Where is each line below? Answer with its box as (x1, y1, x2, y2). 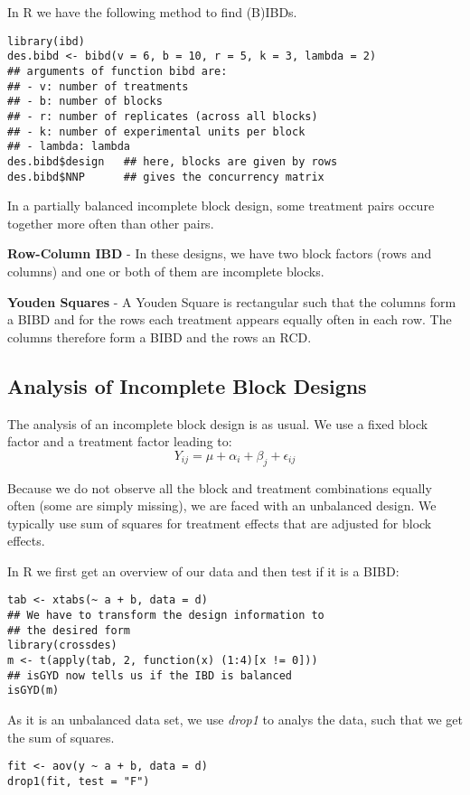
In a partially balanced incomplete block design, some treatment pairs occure (7, 196, 435, 215)
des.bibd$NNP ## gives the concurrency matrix (7, 170, 324, 183)
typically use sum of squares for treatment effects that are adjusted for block (7, 513, 432, 532)
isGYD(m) (7, 684, 60, 697)
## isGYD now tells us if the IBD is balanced (7, 669, 292, 682)
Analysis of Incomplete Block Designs (7, 371, 367, 399)
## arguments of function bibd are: (7, 64, 228, 78)
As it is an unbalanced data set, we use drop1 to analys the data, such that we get (7, 710, 463, 729)
